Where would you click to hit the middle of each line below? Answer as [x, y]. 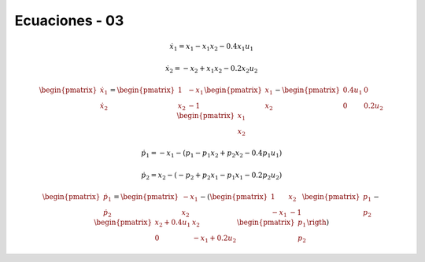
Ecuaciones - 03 [69, 20]
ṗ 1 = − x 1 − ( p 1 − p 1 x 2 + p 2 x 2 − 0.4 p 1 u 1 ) [211, 154]
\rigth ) [318, 222]
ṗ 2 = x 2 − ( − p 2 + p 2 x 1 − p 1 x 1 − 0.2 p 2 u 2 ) [211, 175]
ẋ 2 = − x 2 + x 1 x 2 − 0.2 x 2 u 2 [212, 69]
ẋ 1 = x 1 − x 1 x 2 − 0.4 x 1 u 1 [212, 47]
